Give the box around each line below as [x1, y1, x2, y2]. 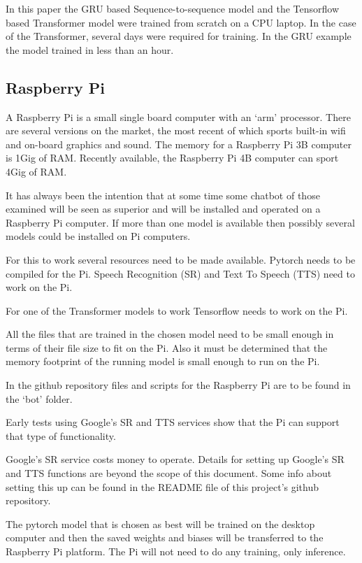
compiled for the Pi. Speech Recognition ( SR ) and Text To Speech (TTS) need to [6, 266, 355, 280]
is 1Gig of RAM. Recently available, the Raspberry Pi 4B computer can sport [6, 150, 339, 165]
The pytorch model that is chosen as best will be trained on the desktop [6, 516, 315, 531]
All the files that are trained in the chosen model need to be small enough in [6, 327, 334, 341]
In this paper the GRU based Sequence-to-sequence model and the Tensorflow [6, 1, 340, 15]
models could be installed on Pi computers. [6, 229, 191, 243]
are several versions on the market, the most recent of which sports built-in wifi [6, 123, 346, 138]
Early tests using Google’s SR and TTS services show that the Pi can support [6, 415, 340, 429]
